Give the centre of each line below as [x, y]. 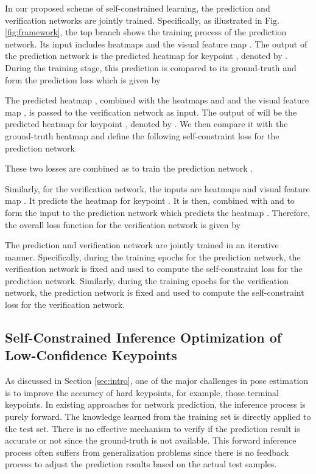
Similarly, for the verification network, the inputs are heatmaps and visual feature [157, 188]
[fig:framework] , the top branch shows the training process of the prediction [146, 32]
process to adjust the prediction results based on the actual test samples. [141, 464]
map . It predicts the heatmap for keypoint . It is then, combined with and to [150, 200]
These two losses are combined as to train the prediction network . [129, 168]
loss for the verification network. [65, 305]
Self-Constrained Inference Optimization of [143, 337]
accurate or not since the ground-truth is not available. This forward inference [151, 440]
